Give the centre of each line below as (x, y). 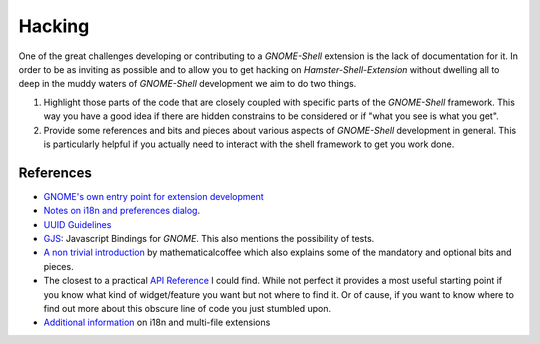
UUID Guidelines (77, 224)
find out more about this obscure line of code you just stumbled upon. (187, 308)
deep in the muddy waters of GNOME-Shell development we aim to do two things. (187, 84)
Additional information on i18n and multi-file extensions (157, 322)
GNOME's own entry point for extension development (153, 196)
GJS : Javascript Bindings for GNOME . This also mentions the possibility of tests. (209, 238)
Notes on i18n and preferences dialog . (121, 211)
